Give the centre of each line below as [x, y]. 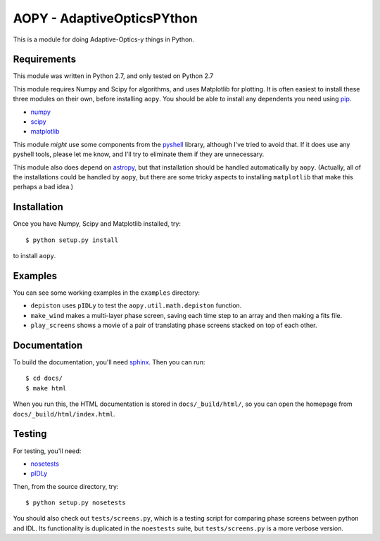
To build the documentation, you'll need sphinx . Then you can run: [109, 362]
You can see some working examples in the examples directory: [107, 293]
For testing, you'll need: [47, 451]
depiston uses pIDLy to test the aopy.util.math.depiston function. [136, 305]
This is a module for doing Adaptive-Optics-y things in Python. [104, 39]
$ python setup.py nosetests [76, 503]
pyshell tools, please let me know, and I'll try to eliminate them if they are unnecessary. [139, 154]
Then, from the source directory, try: [66, 486]
